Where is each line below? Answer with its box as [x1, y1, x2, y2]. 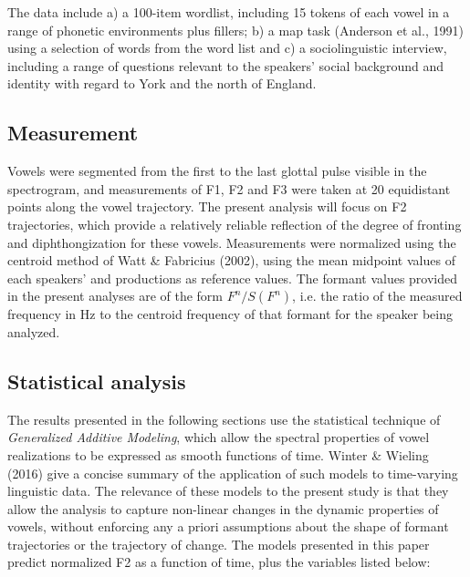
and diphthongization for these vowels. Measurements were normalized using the [7, 232, 456, 252]
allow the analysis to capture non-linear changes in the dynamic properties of [7, 499, 439, 518]
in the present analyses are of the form [7, 286, 223, 305]
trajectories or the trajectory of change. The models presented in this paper [7, 534, 430, 553]
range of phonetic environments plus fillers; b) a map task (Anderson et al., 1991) [7, 20, 464, 39]
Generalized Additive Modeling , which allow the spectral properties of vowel [7, 428, 430, 447]
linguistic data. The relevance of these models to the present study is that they [7, 481, 449, 500]
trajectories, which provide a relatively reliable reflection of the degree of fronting [7, 214, 462, 233]
